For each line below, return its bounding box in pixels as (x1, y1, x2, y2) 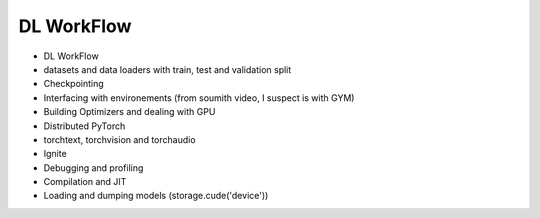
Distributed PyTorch (43, 120, 126, 132)
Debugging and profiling (43, 161, 144, 174)
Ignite (43, 148, 67, 160)
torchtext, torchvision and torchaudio (43, 133, 196, 145)
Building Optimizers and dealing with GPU (43, 106, 216, 118)
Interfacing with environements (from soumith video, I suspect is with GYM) (43, 91, 355, 104)
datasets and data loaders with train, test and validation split (43, 63, 292, 75)
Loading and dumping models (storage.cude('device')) (43, 190, 269, 202)
